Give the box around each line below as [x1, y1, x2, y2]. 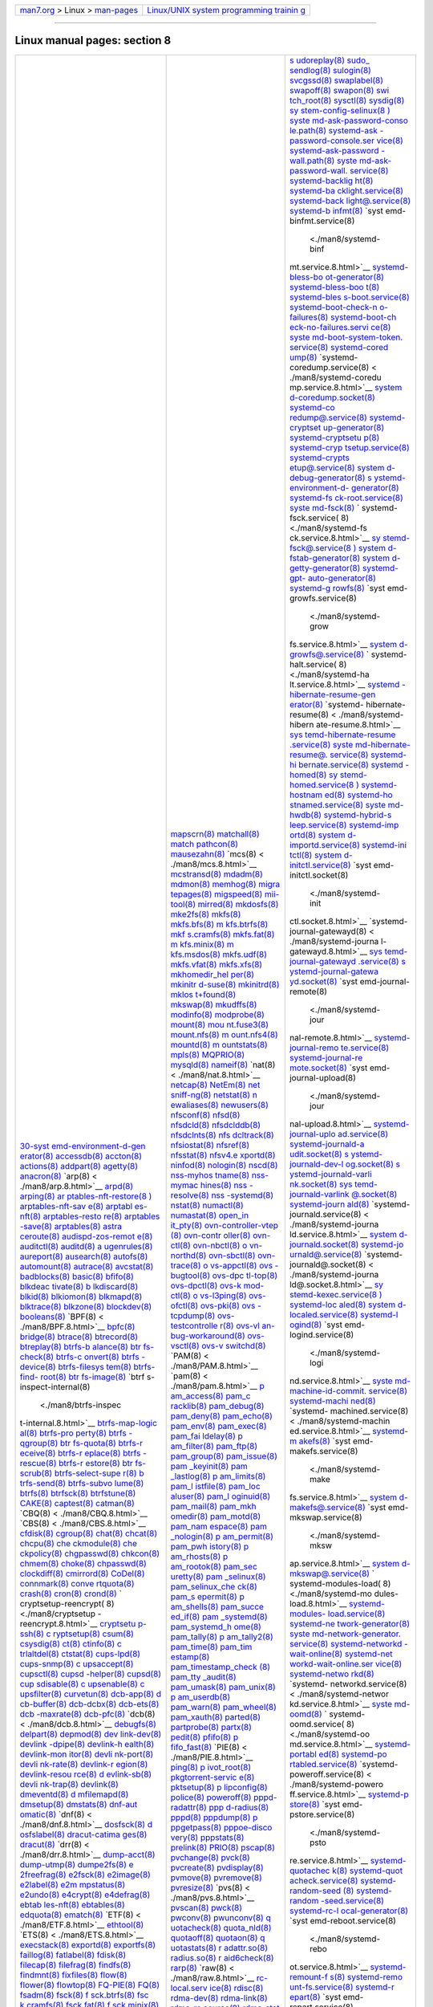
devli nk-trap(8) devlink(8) [19, 1778, 119, 1789]
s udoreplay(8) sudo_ [289, 55, 370, 66]
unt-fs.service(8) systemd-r [289, 1981, 395, 1993]
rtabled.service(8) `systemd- [289, 1758, 399, 1769]
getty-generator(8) [289, 562, 361, 573]
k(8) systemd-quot [331, 1865, 403, 1876]
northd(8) [170, 1249, 207, 1260]
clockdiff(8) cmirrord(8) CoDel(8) [19, 1568, 145, 1579]
